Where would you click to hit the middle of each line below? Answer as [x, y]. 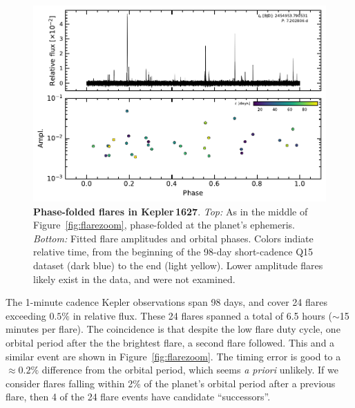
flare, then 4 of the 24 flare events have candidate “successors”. [138, 397]
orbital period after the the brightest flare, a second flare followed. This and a [170, 342]
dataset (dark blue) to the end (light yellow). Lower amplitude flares [178, 265]
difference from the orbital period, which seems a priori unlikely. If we [190, 370]
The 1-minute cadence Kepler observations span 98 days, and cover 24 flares [166, 302]
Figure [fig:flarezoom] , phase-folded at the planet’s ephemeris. [164, 225]
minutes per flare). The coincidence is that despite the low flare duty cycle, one [173, 329]
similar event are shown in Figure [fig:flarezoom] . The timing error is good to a [173, 356]
